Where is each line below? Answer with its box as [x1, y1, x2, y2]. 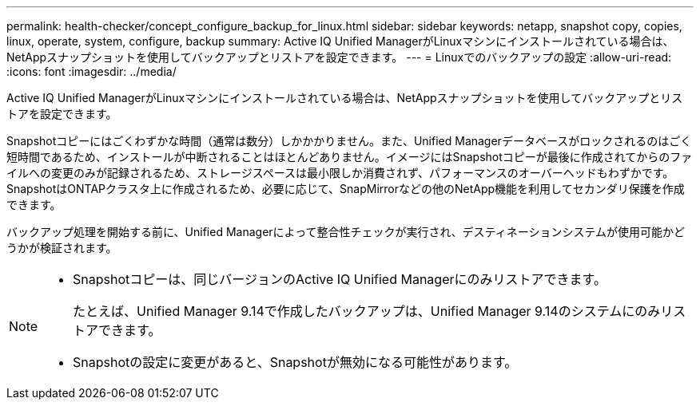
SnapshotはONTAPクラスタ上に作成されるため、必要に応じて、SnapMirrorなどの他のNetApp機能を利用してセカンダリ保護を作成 [6, 182, 685, 195]
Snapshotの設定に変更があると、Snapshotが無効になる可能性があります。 [73, 354, 518, 370]
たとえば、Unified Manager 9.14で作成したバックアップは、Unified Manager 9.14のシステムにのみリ [73, 303, 674, 319]
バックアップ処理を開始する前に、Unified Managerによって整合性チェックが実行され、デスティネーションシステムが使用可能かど [6, 225, 686, 238]
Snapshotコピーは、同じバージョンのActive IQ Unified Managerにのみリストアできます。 [73, 271, 607, 287]
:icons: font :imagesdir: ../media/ [6, 65, 177, 78]
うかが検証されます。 [6, 241, 117, 254]
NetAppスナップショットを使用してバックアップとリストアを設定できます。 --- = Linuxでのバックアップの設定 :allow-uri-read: [6, 50, 672, 64]
